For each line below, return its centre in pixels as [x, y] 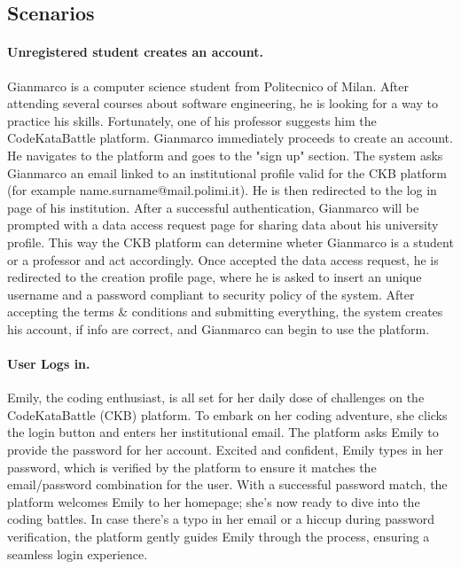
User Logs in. [49, 364]
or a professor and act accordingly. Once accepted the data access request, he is [223, 259]
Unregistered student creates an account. [136, 52]
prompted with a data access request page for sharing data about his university [223, 225]
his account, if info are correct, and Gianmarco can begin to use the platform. [219, 328]
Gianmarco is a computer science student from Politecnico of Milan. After [208, 86]
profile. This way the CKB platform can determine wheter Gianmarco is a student [230, 242]
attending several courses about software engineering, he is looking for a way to [223, 103]
